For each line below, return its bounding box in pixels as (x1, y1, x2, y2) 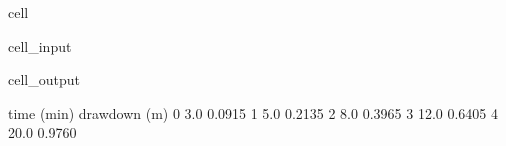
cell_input (8, 35, 72, 56)
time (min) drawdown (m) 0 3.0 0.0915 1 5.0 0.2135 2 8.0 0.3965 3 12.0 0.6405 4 (8, 102, 498, 123)
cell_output (8, 69, 80, 90)
